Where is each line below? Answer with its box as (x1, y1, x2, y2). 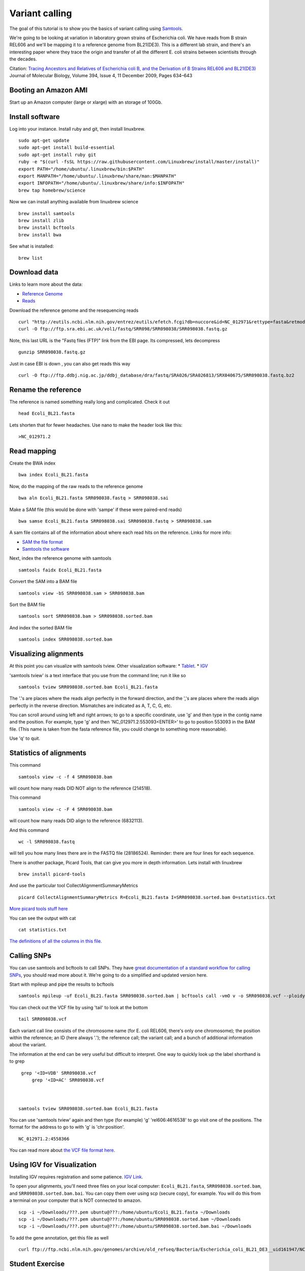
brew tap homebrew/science (18, 187, 86, 193)
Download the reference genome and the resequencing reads (9, 307, 139, 313)
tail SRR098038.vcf (18, 1016, 67, 1022)
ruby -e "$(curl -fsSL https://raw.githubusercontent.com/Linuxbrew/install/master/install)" (18, 159, 260, 165)
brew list (18, 255, 43, 261)
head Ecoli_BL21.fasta (18, 411, 75, 416)
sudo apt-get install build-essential (18, 145, 115, 150)
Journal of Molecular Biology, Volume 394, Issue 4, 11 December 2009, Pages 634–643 (9, 72, 193, 78)
